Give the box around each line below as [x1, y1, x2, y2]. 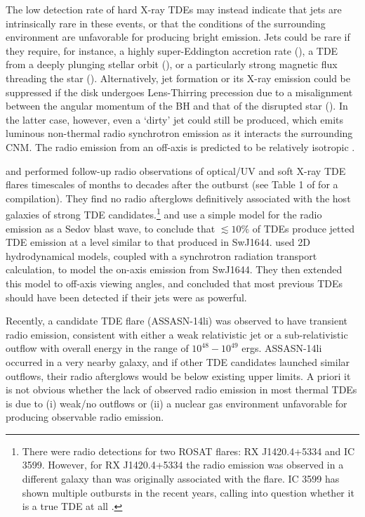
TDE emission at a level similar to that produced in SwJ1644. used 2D [6, 235, 310, 249]
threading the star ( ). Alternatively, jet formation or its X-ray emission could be [6, 70, 350, 85]
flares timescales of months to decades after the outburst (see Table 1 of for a [6, 177, 338, 192]
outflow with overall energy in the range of [6, 341, 189, 355]
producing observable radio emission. [6, 410, 164, 424]
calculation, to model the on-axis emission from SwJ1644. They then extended [6, 262, 343, 277]
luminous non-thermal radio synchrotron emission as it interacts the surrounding [6, 126, 353, 140]
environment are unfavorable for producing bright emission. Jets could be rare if [6, 30, 350, 44]
